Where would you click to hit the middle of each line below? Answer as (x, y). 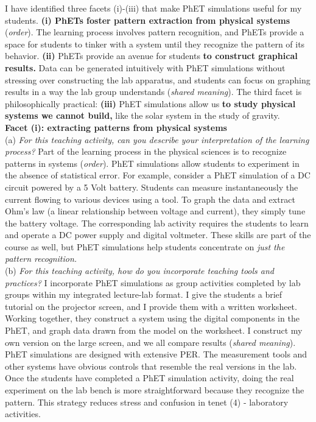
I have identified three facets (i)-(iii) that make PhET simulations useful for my (153, 8)
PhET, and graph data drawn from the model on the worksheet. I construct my (154, 330)
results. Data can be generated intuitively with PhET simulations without (145, 67)
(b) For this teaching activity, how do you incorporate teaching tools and (139, 271)
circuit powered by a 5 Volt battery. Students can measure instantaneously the (152, 187)
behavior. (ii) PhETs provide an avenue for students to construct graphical (151, 56)
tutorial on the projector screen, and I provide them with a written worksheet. (151, 306)
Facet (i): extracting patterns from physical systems (116, 127)
